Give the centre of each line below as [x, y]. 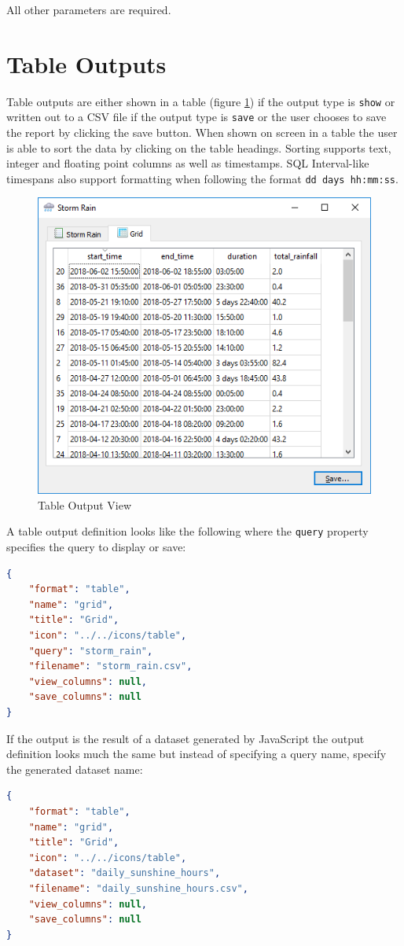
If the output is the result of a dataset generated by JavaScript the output [185, 738]
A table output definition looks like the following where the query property [187, 531]
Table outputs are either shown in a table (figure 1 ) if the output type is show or [201, 101]
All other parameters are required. [89, 9]
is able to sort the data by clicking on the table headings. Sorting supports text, [199, 147]
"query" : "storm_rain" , [91, 651]
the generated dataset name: [75, 769]
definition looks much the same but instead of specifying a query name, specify [196, 754]
